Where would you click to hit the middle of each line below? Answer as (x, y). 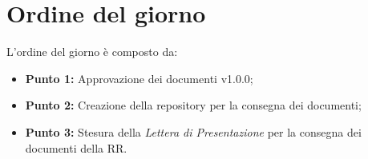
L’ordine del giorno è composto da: (92, 52)
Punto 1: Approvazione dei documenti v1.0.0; (139, 78)
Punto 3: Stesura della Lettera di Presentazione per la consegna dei (193, 131)
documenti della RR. (76, 147)
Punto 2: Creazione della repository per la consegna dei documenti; (193, 105)
